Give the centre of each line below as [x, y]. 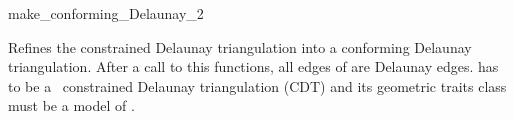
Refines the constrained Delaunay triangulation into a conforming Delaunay [240, 46]
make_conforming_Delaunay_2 [106, 13]
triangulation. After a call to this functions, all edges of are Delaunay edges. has [253, 66]
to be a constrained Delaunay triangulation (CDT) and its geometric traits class [257, 85]
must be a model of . [71, 105]
